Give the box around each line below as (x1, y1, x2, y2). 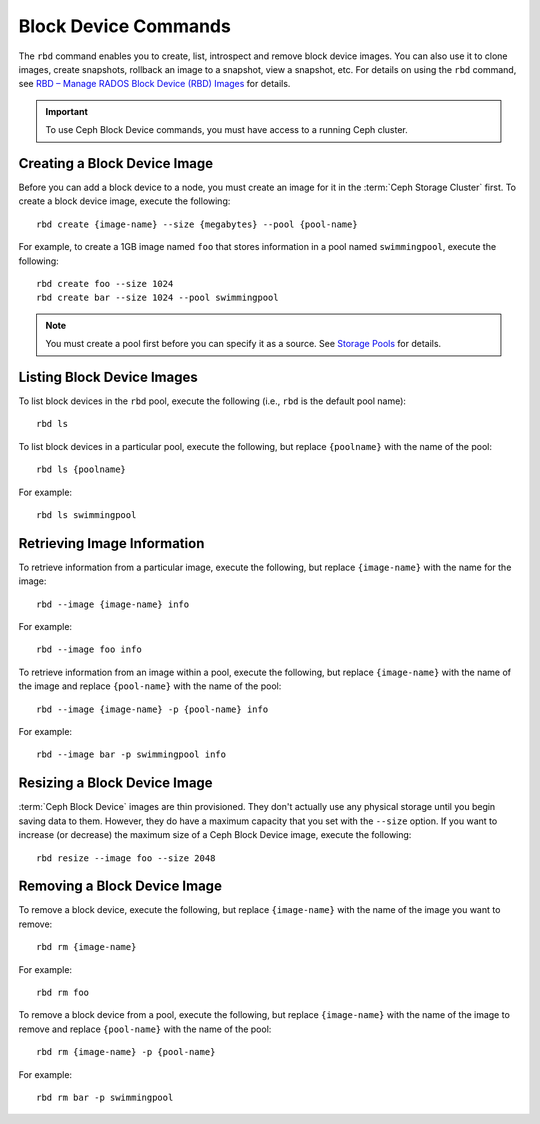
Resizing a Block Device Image (18, 775, 214, 792)
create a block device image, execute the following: (18, 195, 231, 207)
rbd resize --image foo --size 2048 (36, 852, 216, 864)
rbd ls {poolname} (36, 464, 127, 475)
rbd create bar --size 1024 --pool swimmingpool (36, 292, 279, 304)
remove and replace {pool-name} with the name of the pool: (18, 1023, 272, 1035)
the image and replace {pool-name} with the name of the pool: (18, 680, 282, 692)
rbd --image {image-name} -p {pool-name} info (36, 703, 269, 715)
